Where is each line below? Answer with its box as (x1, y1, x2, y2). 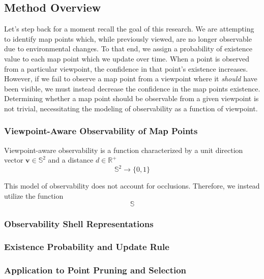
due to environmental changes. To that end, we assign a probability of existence (4, 43, 253, 54)
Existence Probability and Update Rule (4, 240, 169, 253)
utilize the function (4, 191, 64, 201)
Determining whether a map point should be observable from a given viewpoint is (4, 93, 259, 104)
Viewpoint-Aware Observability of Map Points (4, 125, 198, 137)
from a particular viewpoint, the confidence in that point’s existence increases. (4, 63, 248, 74)
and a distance (48, 154, 94, 165)
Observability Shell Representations (4, 217, 154, 230)
